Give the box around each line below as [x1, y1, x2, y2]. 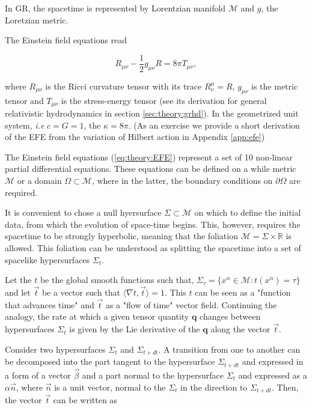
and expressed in [242, 355, 304, 368]
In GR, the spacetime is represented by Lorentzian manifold [5, 2, 226, 14]
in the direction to [180, 380, 248, 393]
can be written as [53, 394, 117, 406]
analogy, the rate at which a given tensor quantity [5, 310, 189, 323]
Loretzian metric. [5, 13, 69, 26]
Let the [5, 273, 32, 286]
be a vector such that [41, 286, 120, 299]
